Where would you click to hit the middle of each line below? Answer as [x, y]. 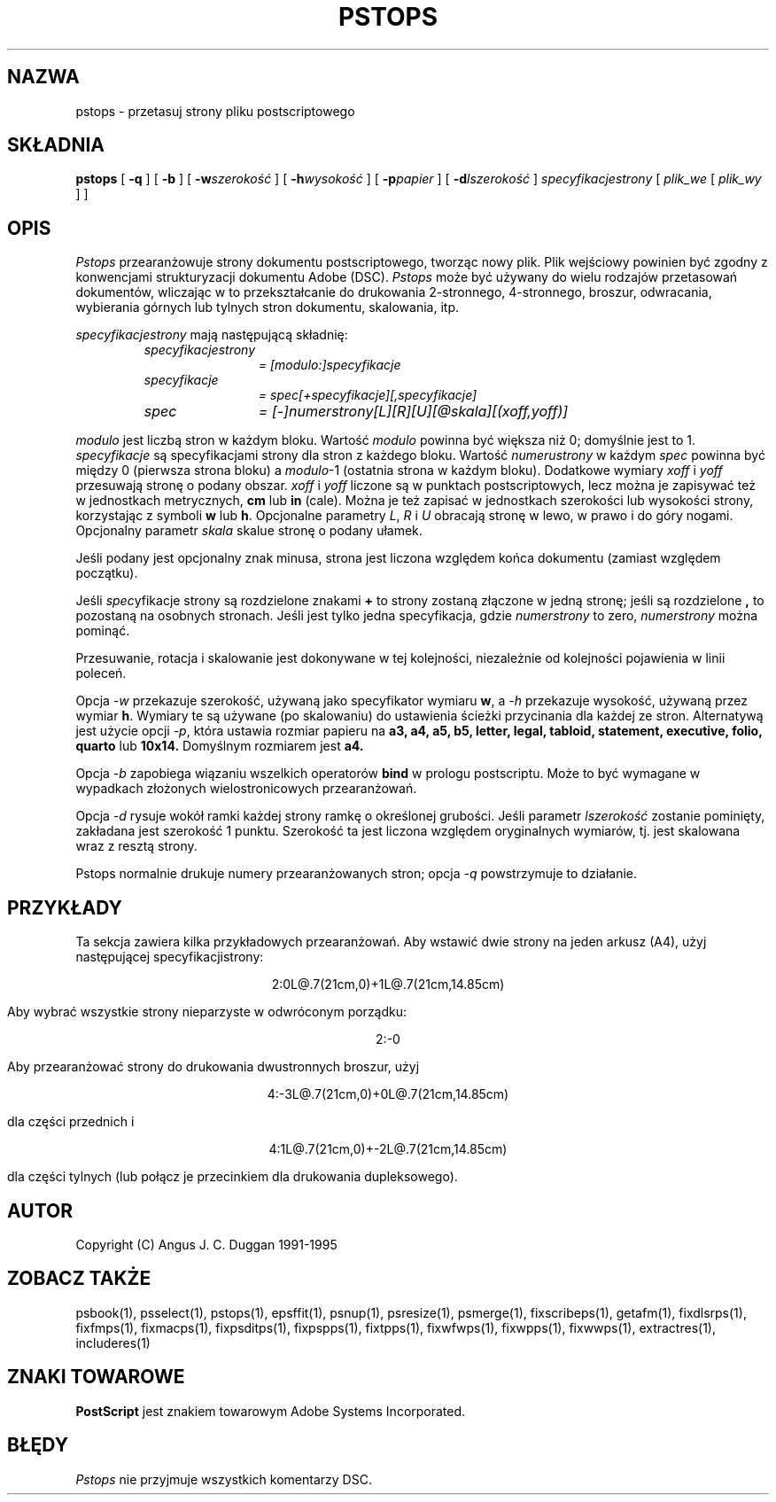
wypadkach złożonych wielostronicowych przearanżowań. [246, 789]
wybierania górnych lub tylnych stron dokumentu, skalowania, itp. [268, 307]
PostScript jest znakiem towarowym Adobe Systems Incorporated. [271, 1411]
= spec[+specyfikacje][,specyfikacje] [368, 395]
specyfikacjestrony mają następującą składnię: [212, 335]
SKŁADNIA [56, 145]
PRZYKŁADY [65, 907]
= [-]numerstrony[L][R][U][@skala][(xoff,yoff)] [413, 412]
